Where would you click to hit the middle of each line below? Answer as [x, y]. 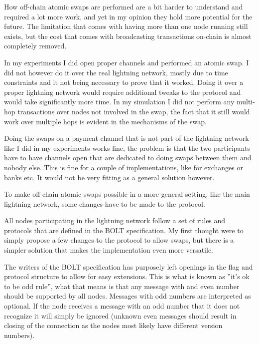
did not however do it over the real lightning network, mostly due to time [116, 72]
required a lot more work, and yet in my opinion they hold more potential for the [128, 16]
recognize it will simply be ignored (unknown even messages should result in [120, 315]
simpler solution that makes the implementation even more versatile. [109, 250]
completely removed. [35, 46]
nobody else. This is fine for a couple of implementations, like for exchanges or [124, 167]
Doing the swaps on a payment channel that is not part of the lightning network [127, 138]
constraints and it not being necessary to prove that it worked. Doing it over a [124, 82]
